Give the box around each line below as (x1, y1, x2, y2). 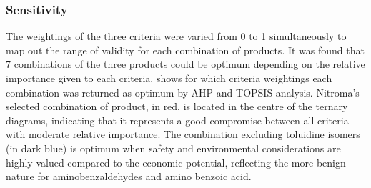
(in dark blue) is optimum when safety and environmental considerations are (6, 140, 341, 155)
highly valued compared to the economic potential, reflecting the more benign (6, 154, 346, 169)
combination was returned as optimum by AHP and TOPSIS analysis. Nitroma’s (6, 84, 360, 99)
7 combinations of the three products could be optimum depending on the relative (6, 56, 365, 71)
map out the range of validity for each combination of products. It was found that (6, 42, 365, 57)
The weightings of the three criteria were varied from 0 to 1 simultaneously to (6, 29, 347, 44)
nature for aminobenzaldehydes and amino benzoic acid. (6, 169, 252, 184)
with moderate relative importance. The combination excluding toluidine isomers (6, 127, 360, 142)
